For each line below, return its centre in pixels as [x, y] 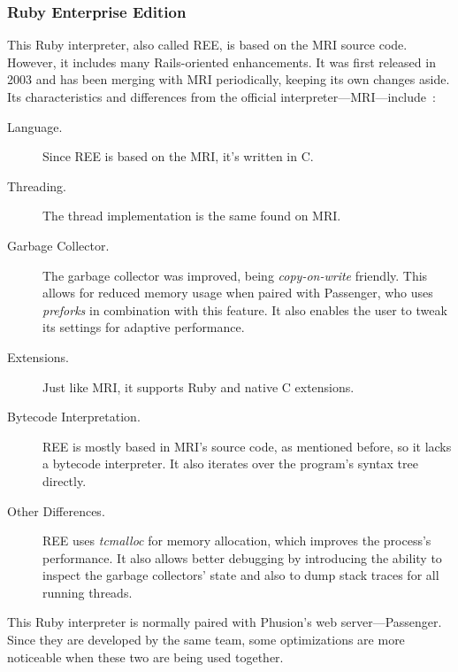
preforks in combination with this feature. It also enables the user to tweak [245, 309]
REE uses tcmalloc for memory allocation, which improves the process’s [237, 541]
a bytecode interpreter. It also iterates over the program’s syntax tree [230, 463]
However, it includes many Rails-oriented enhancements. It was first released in [221, 62]
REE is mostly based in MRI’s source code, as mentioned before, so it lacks [247, 446]
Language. [35, 126]
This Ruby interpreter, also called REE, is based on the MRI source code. [207, 45]
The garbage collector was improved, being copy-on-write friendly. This [235, 275]
